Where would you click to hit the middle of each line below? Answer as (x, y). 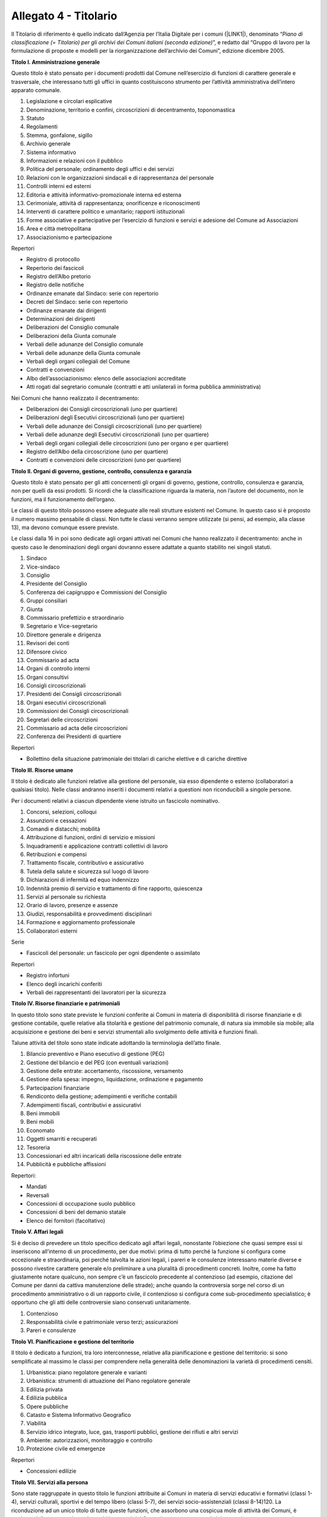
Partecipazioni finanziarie (58, 1088)
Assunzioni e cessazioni (57, 820)
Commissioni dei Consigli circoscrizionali (78, 711)
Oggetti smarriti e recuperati (61, 1139)
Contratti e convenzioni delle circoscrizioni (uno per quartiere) (104, 460)
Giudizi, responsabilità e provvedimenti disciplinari (89, 914)
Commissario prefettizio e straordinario (75, 617)
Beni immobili (43, 1113)
